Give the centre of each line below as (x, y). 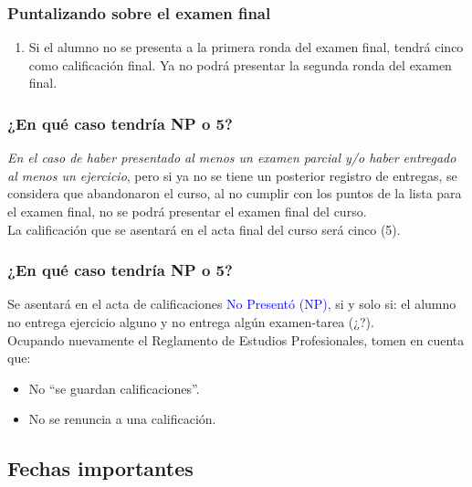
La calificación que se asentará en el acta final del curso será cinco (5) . (204, 229)
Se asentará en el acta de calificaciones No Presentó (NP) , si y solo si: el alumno (232, 304)
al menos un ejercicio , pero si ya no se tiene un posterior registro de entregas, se (232, 175)
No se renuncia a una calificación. (122, 419)
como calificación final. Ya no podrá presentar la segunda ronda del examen (240, 64)
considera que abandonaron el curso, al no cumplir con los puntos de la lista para (235, 193)
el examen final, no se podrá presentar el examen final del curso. (187, 211)
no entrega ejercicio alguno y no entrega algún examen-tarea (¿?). (191, 322)
